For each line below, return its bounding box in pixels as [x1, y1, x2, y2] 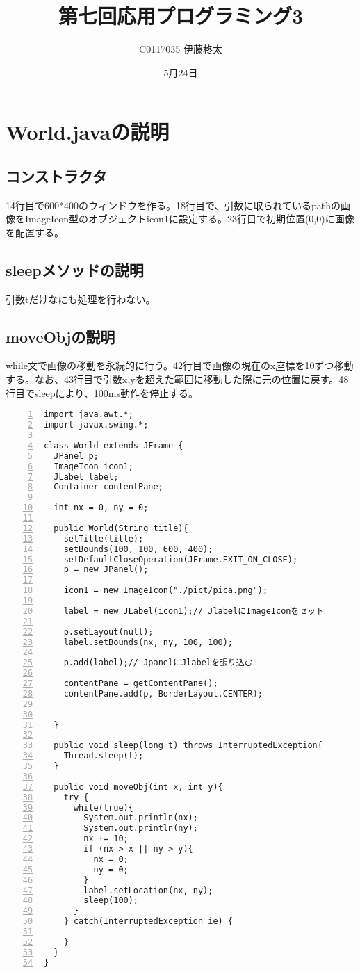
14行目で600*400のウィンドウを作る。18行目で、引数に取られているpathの [6, 197, 341, 212]
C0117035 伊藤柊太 [139, 42, 222, 56]
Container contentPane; [54, 482, 163, 492]
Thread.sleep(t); [63, 751, 144, 761]
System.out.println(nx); [83, 813, 198, 823]
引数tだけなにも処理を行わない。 [6, 291, 156, 306]
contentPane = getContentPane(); [63, 679, 218, 689]
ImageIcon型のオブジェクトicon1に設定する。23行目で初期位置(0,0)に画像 [24, 211, 354, 226]
